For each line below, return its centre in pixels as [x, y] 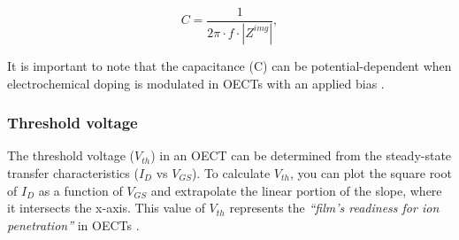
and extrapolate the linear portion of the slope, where [296, 190]
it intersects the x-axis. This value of [106, 208]
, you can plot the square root [371, 172]
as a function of [80, 190]
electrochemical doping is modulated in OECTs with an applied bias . [196, 83]
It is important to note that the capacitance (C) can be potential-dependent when [229, 65]
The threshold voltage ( [71, 155]
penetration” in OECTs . [73, 225]
